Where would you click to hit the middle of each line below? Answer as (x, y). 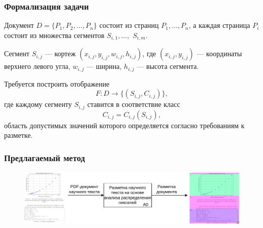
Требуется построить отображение (57, 83)
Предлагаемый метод (45, 157)
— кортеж (60, 53)
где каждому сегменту (38, 104)
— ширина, (104, 66)
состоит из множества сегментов (54, 35)
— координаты (219, 53)
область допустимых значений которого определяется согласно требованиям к (124, 125)
